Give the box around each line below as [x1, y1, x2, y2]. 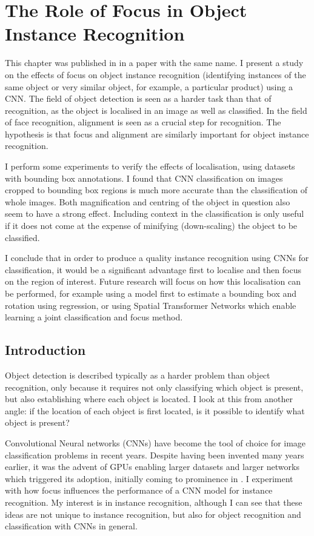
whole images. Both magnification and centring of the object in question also [5, 195, 290, 208]
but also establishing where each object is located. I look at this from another [5, 392, 293, 405]
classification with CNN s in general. [5, 520, 138, 532]
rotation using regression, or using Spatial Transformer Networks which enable [5, 299, 296, 311]
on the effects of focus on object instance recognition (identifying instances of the [5, 68, 306, 81]
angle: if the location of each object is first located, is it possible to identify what [5, 404, 305, 417]
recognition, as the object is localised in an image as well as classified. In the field [5, 104, 307, 116]
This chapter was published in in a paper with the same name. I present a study [5, 56, 304, 69]
